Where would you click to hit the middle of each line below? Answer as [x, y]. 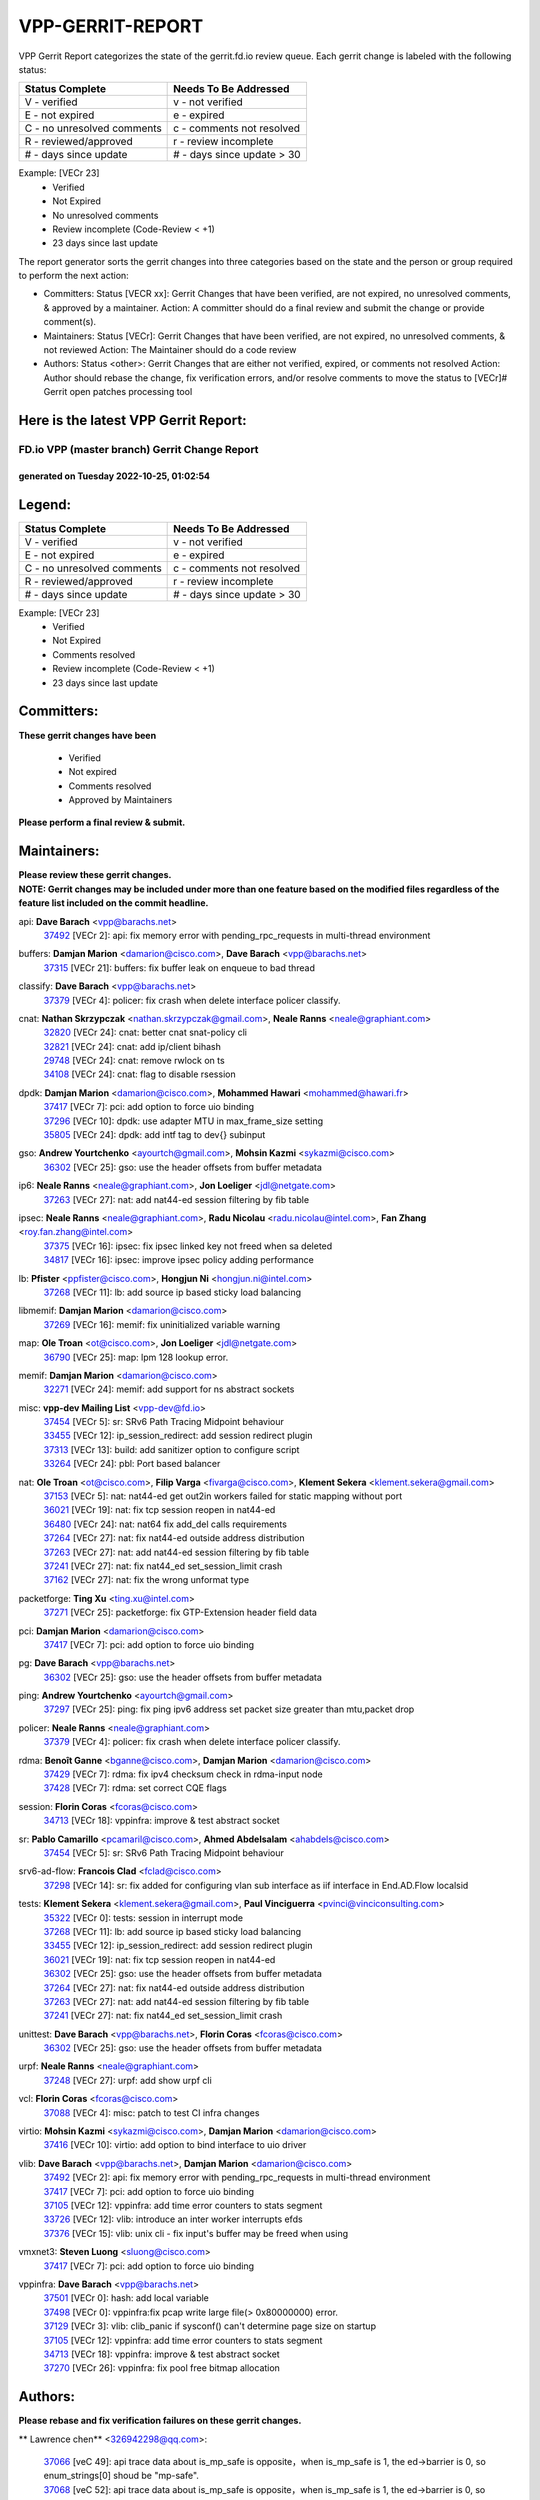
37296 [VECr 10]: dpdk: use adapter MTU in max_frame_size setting [183, 1121]
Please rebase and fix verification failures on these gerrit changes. [160, 2421]
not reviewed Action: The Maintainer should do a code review [170, 350]
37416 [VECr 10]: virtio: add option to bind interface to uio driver [175, 2145]
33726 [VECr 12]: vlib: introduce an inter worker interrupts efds [173, 2219]
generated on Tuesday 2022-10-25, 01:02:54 [114, 476]
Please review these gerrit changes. [95, 875]
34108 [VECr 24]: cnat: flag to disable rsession [139, 1074]
